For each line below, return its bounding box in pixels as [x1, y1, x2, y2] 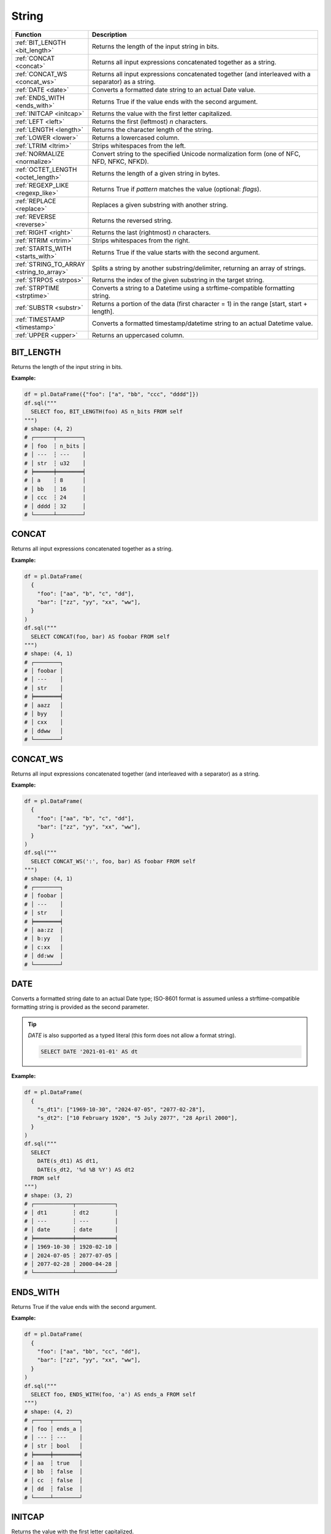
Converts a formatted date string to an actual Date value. [92, 85, 256, 94]
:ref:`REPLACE [15, 196, 56, 205]
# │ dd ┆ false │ [24, 1486, 83, 1492]
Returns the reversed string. [92, 216, 173, 225]
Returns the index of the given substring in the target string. [92, 276, 265, 284]
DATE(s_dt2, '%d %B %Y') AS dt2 [37, 1166, 135, 1173]
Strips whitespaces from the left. [92, 141, 186, 150]
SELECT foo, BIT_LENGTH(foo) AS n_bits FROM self [31, 408, 183, 415]
